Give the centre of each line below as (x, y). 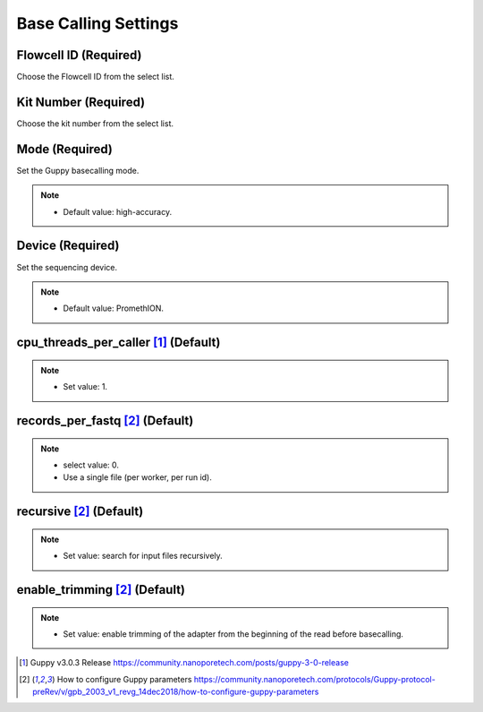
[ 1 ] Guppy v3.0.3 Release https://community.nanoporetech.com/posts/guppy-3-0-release (184, 663)
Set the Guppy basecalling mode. (78, 170)
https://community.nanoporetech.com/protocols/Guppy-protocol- (314, 679)
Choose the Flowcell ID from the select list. (95, 77)
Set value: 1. (85, 387)
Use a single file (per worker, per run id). (137, 477)
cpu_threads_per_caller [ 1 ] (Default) (119, 343)
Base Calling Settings (97, 23)
